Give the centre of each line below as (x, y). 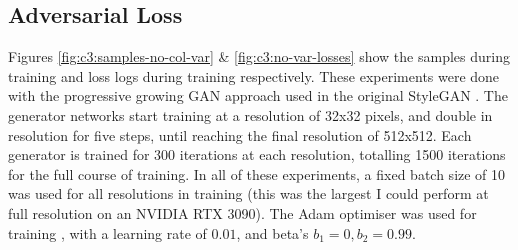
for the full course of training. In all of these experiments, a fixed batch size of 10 (257, 173)
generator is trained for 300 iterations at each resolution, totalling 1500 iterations (257, 154)
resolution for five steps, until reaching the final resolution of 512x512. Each (240, 134)
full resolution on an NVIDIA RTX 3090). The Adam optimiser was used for (242, 212)
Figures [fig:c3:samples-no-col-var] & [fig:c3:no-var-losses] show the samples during (259, 56)
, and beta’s (272, 232)
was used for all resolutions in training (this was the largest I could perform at (248, 193)
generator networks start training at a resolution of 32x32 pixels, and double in (250, 114)
